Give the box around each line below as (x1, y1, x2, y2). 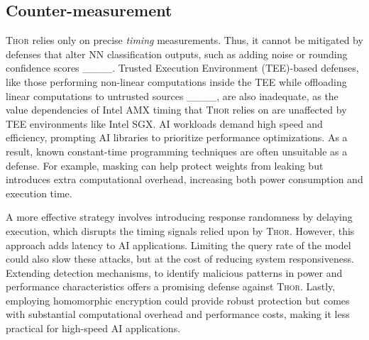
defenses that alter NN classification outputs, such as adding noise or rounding (6, 46, 348, 61)
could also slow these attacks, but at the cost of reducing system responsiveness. (6, 251, 354, 266)
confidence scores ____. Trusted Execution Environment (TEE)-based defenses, (6, 60, 359, 75)
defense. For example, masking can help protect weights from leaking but (6, 158, 324, 172)
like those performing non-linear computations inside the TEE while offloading (6, 74, 347, 89)
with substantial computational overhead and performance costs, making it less (6, 307, 350, 322)
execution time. (6, 185, 72, 200)
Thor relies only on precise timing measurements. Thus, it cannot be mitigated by (6, 33, 363, 48)
